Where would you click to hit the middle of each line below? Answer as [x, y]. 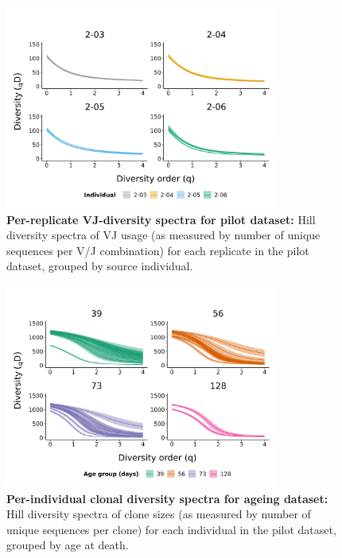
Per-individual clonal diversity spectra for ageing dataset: [167, 498]
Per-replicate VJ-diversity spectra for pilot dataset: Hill [161, 219]
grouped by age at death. [68, 545]
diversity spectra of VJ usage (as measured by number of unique [163, 235]
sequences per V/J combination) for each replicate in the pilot [158, 250]
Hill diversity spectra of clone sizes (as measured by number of [159, 514]
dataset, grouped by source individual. [100, 266]
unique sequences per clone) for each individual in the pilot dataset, [171, 529]
